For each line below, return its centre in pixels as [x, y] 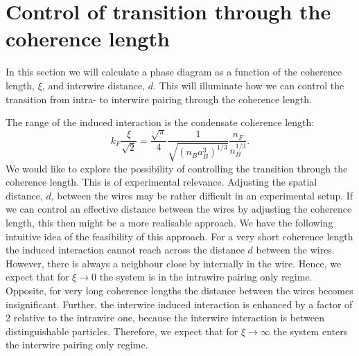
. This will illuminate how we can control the [249, 85]
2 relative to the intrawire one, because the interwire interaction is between [165, 318]
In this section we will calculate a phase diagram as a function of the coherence [174, 72]
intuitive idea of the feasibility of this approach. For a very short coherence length [179, 236]
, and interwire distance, [94, 85]
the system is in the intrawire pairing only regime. [206, 277]
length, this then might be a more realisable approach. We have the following [169, 223]
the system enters [310, 331]
